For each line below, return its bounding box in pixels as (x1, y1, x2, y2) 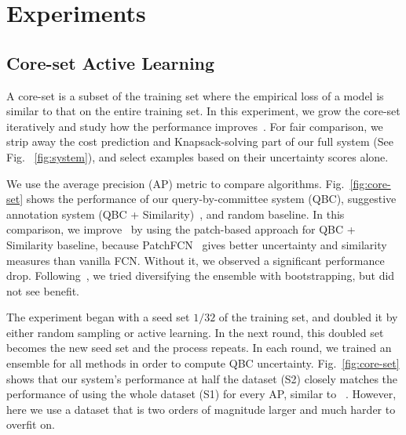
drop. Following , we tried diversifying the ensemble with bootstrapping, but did (6, 267, 395, 284)
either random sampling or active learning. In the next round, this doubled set (6, 324, 384, 340)
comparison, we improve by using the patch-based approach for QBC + (6, 221, 356, 237)
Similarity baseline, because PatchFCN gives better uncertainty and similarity (6, 236, 387, 252)
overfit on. (6, 416, 55, 433)
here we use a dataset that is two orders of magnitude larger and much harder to (6, 401, 396, 417)
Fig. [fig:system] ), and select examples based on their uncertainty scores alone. (6, 148, 389, 165)
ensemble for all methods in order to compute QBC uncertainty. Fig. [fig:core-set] (6, 355, 400, 372)
